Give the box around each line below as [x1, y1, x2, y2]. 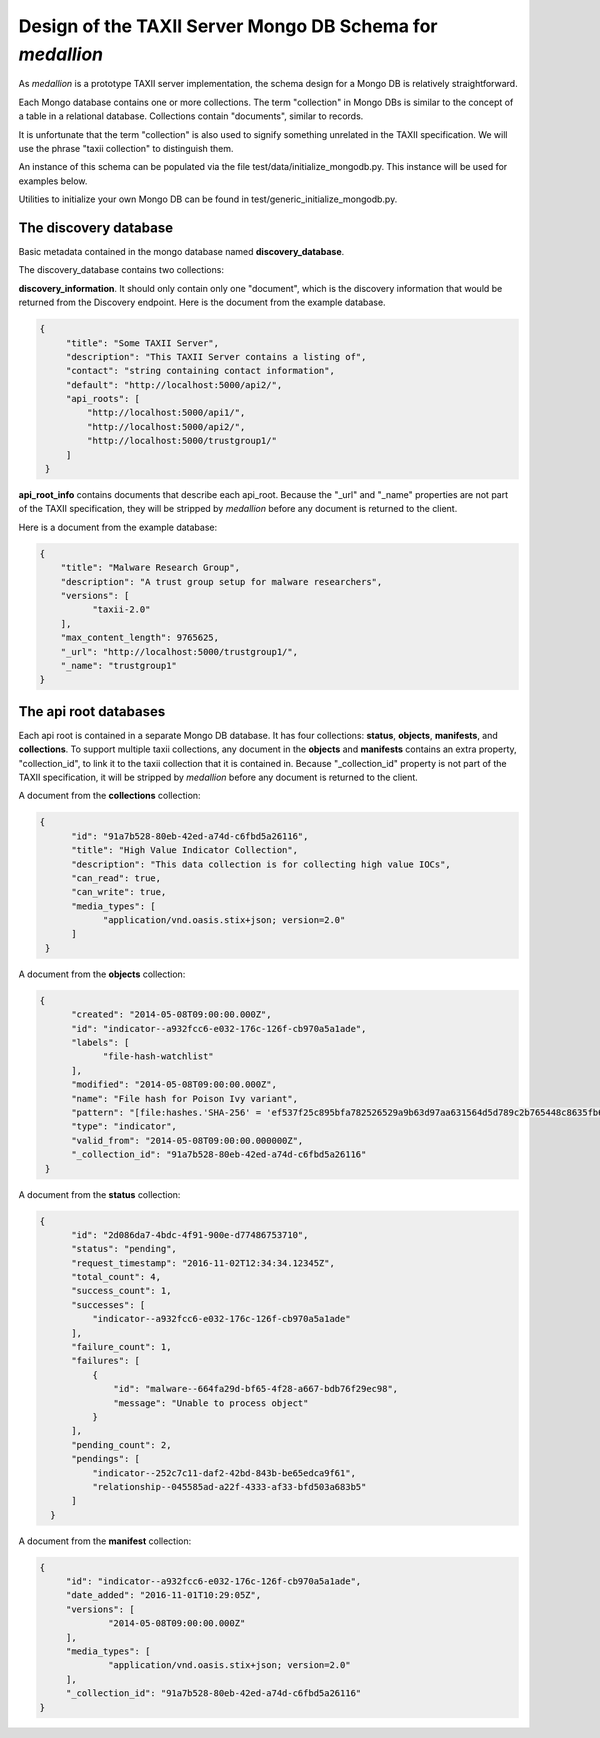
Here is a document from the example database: [18, 521, 218, 533]
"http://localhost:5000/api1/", [86, 407, 246, 419]
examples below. [18, 175, 88, 187]
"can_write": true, [71, 886, 167, 898]
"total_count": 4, [71, 1271, 162, 1283]
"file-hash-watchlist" [102, 1051, 214, 1062]
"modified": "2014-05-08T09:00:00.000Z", [71, 1079, 277, 1090]
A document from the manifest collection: [18, 1535, 192, 1547]
